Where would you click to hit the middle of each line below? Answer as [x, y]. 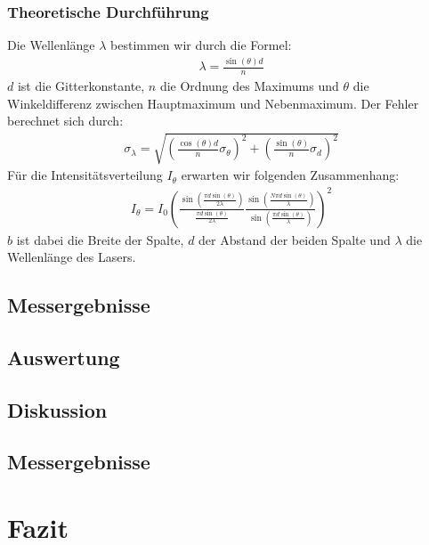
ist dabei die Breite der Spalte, [100, 239]
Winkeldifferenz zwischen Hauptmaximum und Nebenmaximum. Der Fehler [213, 103]
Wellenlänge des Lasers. [72, 257]
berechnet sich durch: [65, 121]
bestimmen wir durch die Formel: [201, 45]
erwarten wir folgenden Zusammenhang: [290, 175]
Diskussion [57, 409]
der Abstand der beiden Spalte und [295, 239]
